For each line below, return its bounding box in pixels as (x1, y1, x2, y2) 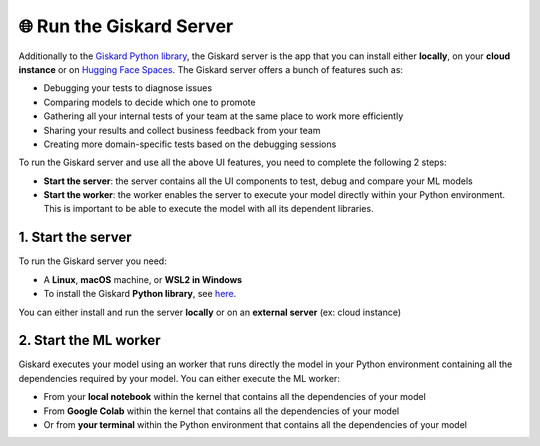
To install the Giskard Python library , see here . (43, 288, 237, 300)
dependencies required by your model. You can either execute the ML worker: (18, 372, 340, 384)
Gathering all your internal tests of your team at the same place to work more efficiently (43, 110, 404, 122)
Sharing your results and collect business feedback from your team (43, 124, 321, 136)
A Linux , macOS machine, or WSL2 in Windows (43, 273, 243, 285)
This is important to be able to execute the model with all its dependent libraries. (43, 203, 374, 215)
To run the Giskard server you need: (18, 255, 167, 267)
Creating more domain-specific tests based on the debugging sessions (43, 138, 337, 150)
